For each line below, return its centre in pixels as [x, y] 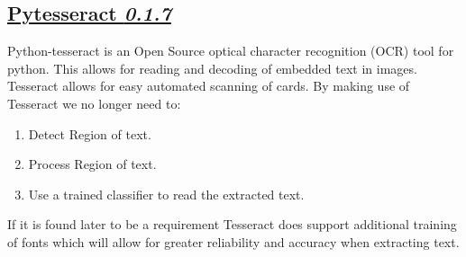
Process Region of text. [92, 164]
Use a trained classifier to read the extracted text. [166, 194]
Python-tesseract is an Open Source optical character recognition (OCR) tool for [231, 51]
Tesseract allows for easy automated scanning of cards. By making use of [209, 86]
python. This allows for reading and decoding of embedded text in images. [212, 68]
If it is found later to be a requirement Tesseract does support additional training [232, 224]
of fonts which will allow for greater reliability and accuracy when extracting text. [233, 241]
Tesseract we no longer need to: [94, 103]
